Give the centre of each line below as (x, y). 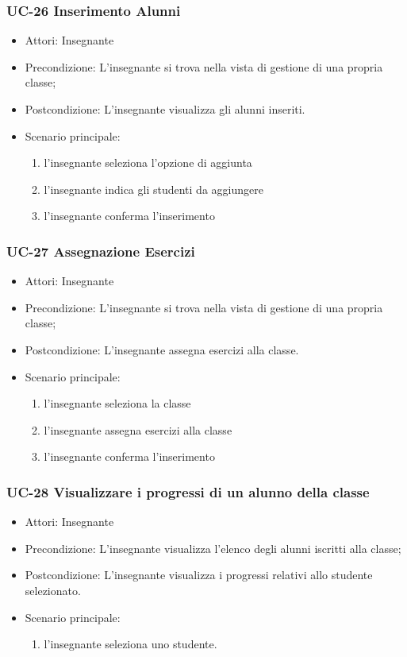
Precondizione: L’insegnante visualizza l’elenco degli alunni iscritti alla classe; (213, 548)
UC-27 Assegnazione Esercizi (101, 251)
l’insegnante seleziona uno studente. (131, 644)
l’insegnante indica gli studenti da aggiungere (154, 189)
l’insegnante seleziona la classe (117, 403)
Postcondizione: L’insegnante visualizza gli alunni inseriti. (165, 109)
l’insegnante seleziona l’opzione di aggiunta (148, 162)
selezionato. (53, 590)
